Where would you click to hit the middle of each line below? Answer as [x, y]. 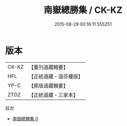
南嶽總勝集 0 [25, 119]
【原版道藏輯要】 [48, 85]
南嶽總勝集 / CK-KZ [83, 10]
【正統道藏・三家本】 [53, 95]
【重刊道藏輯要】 [48, 67]
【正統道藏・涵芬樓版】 [56, 76]
